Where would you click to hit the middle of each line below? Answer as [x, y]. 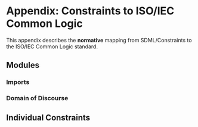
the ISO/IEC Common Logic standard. [52, 47]
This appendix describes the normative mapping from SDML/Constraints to [99, 40]
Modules [23, 65]
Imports [18, 82]
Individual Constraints [48, 117]
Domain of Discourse [37, 98]
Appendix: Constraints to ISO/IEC [90, 11]
